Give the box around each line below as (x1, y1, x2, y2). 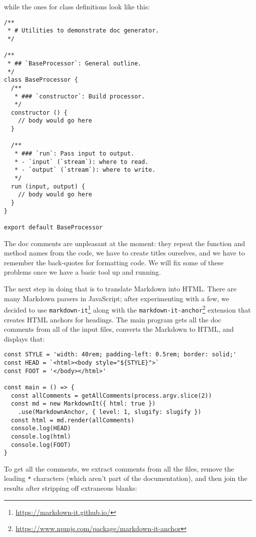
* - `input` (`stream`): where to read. (14, 158, 149, 165)
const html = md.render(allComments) (11, 416, 134, 424)
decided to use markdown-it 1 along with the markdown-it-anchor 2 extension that (4, 303, 251, 315)
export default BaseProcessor (4, 224, 103, 231)
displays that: (4, 333, 45, 344)
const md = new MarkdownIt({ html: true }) (11, 400, 156, 408)
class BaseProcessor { (4, 76, 78, 84)
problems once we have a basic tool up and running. (4, 267, 161, 277)
